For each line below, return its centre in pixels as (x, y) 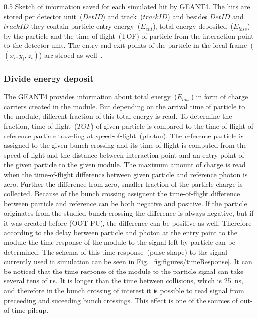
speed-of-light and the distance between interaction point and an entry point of (124, 155)
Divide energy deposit (49, 78)
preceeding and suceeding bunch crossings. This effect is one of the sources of (121, 300)
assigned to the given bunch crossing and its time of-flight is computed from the (125, 145)
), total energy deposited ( (193, 26)
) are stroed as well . (71, 55)
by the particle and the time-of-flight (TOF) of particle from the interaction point (129, 35)
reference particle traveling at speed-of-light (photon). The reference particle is (124, 135)
